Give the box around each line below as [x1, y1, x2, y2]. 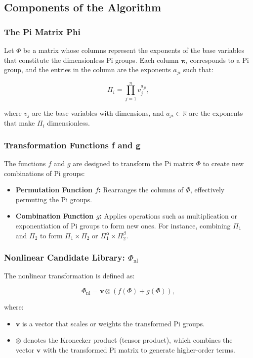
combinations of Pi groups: [4, 168, 85, 178]
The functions [4, 158, 46, 169]
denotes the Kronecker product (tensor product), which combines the [23, 335, 233, 345]
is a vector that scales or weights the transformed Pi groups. [22, 318, 205, 328]
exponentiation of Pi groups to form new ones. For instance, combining [15, 221, 231, 230]
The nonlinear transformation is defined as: [4, 270, 135, 281]
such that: [183, 64, 213, 75]
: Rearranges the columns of [98, 184, 183, 195]
